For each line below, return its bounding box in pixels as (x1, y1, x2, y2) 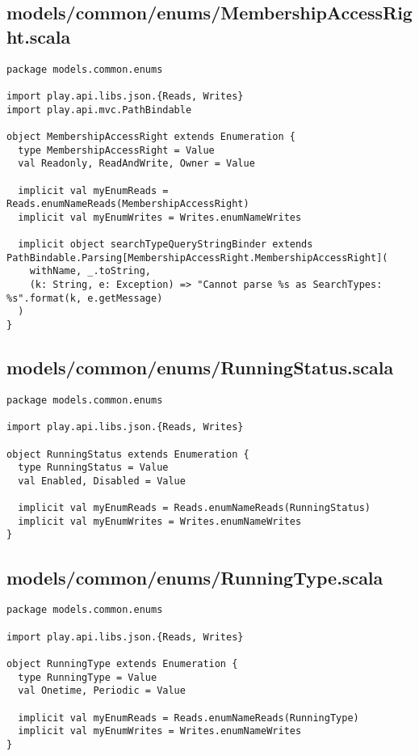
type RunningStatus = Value (18, 462, 169, 474)
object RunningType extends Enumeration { (6, 657, 238, 669)
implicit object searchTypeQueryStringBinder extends (18, 239, 313, 251)
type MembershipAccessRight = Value (18, 144, 215, 156)
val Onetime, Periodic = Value (18, 685, 186, 697)
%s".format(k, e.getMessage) (6, 292, 163, 304)
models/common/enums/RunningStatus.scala (6, 355, 394, 380)
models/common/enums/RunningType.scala (6, 564, 383, 589)
